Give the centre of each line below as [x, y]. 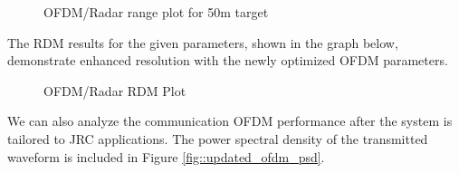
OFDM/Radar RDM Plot [115, 90]
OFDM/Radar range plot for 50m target [156, 12]
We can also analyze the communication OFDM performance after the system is [230, 121]
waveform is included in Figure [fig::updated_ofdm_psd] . [166, 156]
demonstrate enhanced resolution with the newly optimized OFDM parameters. [228, 60]
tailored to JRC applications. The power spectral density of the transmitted [218, 138]
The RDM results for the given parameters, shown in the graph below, [203, 42]
